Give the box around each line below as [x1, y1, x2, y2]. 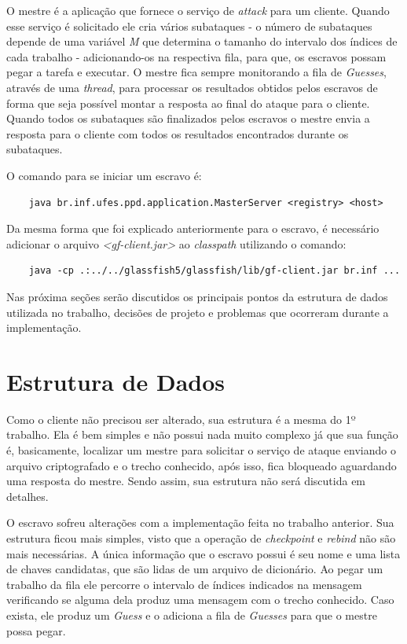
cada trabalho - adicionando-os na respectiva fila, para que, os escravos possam [6, 48, 387, 64]
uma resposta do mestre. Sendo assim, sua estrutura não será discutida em [6, 473, 366, 489]
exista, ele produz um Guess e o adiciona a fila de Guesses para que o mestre [6, 606, 377, 623]
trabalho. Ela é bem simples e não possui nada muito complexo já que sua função [6, 426, 398, 443]
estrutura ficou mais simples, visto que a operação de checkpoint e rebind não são [6, 529, 396, 546]
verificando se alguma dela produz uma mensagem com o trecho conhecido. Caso [6, 591, 394, 608]
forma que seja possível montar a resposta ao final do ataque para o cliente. [6, 94, 370, 111]
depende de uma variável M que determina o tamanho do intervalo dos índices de [6, 33, 398, 50]
